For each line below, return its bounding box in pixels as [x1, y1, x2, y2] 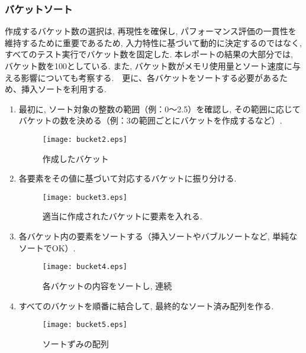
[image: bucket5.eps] [42, 320, 127, 329]
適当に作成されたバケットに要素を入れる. [42, 210, 202, 222]
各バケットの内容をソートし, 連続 [42, 279, 172, 292]
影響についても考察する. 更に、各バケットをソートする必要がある [21, 71, 279, 83]
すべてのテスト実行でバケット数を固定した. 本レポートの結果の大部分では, [5, 48, 293, 60]
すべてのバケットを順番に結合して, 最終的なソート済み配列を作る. [18, 299, 274, 312]
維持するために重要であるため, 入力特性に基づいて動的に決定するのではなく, [5, 36, 302, 48]
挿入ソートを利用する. [21, 83, 107, 95]
